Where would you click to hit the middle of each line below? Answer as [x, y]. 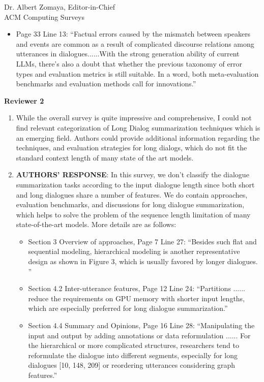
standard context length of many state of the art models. [105, 157]
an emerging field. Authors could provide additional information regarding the [138, 137]
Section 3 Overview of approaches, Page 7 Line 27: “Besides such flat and [142, 241]
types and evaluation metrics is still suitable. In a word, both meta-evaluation [137, 73]
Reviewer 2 [24, 100]
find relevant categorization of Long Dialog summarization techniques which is [138, 127]
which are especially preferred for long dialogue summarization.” [128, 308]
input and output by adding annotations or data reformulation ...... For [139, 335]
